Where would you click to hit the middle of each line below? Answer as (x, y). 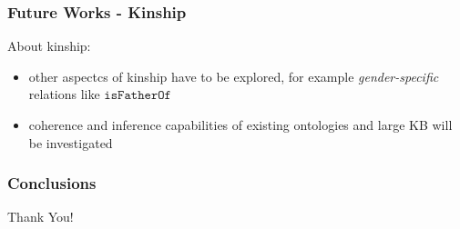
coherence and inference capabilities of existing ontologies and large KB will (240, 124)
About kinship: (49, 46)
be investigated (71, 142)
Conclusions (52, 183)
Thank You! (41, 217)
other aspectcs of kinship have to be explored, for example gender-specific (234, 76)
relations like (64, 94)
